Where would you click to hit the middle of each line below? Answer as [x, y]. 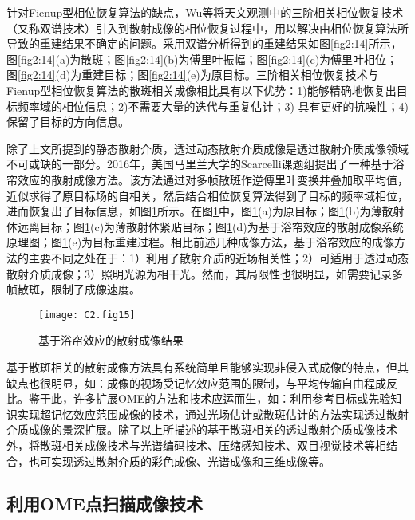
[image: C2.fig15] [87, 315]
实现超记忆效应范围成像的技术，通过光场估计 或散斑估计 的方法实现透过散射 [213, 414]
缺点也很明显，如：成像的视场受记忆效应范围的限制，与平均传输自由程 [191, 382]
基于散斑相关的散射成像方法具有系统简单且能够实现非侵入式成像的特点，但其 [207, 366]
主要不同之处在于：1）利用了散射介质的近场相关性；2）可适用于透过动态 [218, 257]
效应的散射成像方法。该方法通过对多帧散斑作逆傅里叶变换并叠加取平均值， [213, 179]
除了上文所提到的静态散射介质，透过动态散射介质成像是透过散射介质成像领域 [207, 148]
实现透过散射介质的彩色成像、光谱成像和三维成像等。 [190, 461]
